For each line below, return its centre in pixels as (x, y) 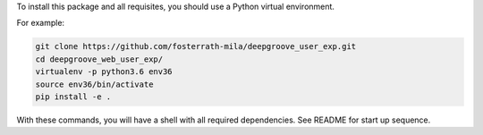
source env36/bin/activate (94, 84)
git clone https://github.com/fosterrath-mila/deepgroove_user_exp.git (196, 46)
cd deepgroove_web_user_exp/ (99, 59)
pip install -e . (73, 97)
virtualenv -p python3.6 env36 (104, 72)
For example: (41, 23)
